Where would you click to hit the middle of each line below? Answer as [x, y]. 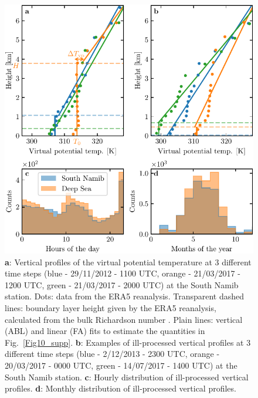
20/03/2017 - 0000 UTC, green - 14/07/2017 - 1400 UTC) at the [121, 365]
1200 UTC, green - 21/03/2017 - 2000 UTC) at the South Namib [122, 284]
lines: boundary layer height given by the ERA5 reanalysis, [111, 307]
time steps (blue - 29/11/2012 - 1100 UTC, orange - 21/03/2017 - [123, 273]
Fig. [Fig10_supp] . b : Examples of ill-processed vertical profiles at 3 [128, 342]
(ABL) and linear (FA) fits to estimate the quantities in [105, 331]
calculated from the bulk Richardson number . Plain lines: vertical [124, 319]
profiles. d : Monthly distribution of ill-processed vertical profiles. [120, 388]
